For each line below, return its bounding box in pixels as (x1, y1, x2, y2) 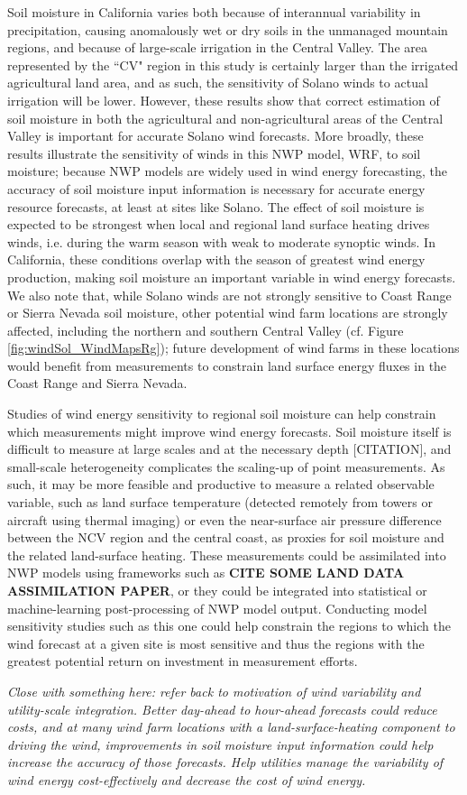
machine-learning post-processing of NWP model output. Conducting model (7, 598, 427, 617)
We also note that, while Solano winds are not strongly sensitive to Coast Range (7, 285, 452, 304)
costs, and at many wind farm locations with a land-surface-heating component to (7, 717, 455, 736)
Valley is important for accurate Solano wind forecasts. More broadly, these (7, 126, 424, 145)
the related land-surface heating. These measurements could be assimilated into (7, 545, 446, 564)
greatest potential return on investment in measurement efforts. (7, 652, 358, 670)
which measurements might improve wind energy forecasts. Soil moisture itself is (7, 421, 452, 440)
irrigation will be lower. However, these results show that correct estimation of (7, 90, 440, 109)
